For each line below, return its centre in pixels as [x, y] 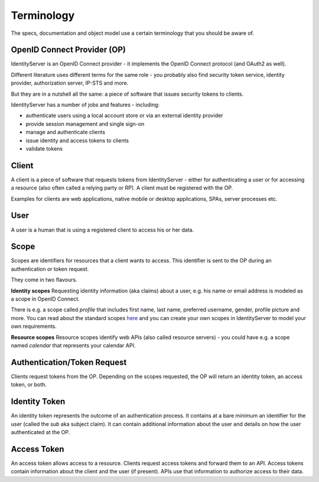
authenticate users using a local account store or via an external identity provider [124, 116]
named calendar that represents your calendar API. [73, 345]
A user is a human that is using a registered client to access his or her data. [102, 230]
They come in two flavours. [44, 280]
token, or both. [29, 385]
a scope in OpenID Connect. [45, 299]
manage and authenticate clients [66, 132]
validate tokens [44, 148]
